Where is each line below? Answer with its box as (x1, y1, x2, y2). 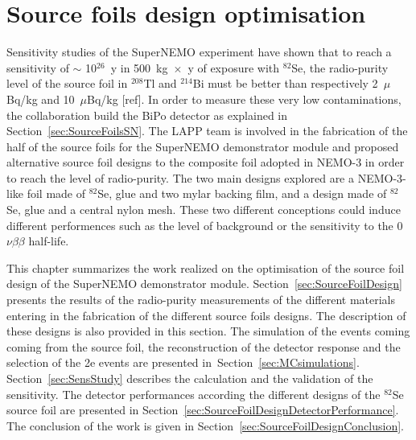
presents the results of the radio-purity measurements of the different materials (6, 291, 395, 308)
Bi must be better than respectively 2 (192, 75, 378, 92)
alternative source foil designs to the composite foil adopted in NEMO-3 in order (6, 154, 405, 171)
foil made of (27, 185, 85, 202)
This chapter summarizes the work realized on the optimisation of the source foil (6, 259, 405, 276)
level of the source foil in (6, 75, 128, 92)
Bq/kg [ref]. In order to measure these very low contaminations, (87, 90, 402, 107)
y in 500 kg (110, 59, 168, 76)
